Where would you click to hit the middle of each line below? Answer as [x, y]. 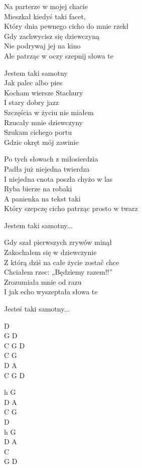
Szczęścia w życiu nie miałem [49, 112]
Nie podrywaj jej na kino [42, 46]
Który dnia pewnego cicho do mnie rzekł [66, 26]
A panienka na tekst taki [42, 198]
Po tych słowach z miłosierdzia [51, 159]
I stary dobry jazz [32, 102]
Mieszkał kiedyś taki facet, [45, 16]
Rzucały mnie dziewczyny [43, 122]
